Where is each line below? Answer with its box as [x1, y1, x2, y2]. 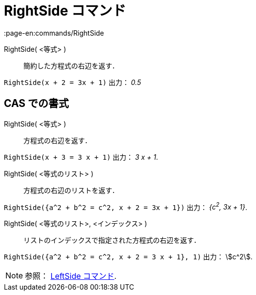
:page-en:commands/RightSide [4, 28, 104, 37]
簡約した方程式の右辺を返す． [23, 61, 119, 70]
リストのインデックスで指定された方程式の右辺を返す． [23, 236, 201, 245]
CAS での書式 [4, 97, 69, 110]
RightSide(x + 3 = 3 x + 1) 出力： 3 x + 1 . [4, 152, 158, 161]
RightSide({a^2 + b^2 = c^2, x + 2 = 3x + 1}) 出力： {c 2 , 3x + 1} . [4, 201, 247, 211]
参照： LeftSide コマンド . [25, 271, 117, 281]
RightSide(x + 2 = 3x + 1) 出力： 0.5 [4, 78, 141, 86]
